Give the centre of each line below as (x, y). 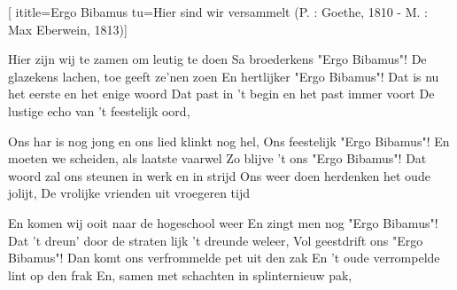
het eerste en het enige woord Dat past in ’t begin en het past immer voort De (221, 94)
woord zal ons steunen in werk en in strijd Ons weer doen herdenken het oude (219, 175)
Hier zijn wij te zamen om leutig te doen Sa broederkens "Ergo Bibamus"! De (217, 59)
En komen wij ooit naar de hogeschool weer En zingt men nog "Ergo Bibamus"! (223, 222)
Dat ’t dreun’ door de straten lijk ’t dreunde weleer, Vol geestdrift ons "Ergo (216, 240)
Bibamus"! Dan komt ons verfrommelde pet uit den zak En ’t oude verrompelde (224, 258)
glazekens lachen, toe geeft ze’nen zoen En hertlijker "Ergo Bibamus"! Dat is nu (224, 76)
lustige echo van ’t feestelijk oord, (99, 110)
